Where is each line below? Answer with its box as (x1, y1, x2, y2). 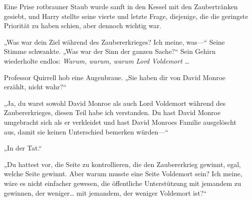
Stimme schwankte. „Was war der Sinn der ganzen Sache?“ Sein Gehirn (4, 46, 216, 56)
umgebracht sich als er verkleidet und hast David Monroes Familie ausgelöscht (4, 117, 236, 127)
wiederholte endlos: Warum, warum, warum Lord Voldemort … (4, 55, 189, 66)
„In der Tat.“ (4, 143, 42, 153)
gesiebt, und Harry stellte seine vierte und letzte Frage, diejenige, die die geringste (4, 11, 248, 21)
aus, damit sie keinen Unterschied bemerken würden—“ (4, 126, 169, 136)
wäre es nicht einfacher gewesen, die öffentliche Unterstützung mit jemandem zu (4, 178, 241, 188)
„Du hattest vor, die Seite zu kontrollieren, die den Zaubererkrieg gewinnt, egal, (4, 159, 241, 169)
